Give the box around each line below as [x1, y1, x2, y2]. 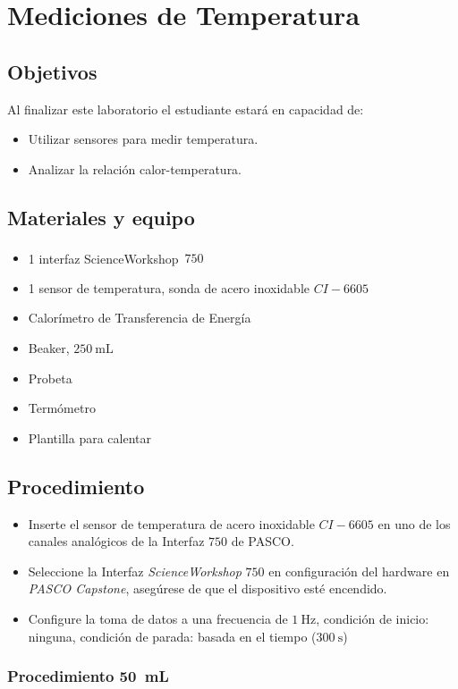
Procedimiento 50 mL [7, 665, 169, 687]
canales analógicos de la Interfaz [28, 532, 205, 550]
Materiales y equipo [7, 203, 195, 231]
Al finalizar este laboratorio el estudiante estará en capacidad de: [7, 99, 364, 118]
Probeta [28, 368, 72, 387]
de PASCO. [231, 532, 294, 550]
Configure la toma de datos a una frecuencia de [28, 609, 288, 627]
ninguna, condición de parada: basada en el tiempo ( [28, 626, 317, 645]
